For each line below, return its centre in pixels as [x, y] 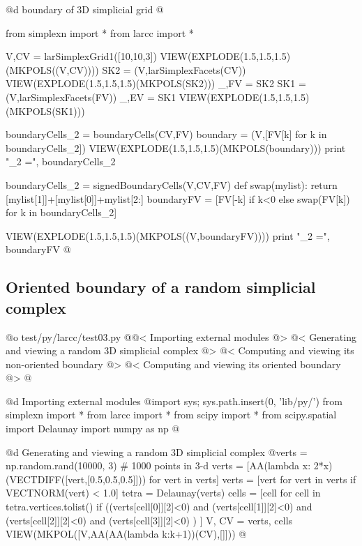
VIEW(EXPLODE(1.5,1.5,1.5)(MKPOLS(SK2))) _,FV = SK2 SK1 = [156, 83]
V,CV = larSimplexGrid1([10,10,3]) [81, 56]
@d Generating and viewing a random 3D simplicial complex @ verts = [157, 452]
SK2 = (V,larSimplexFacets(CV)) [174, 69]
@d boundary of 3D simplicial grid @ [85, 9]
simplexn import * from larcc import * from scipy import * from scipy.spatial [171, 415]
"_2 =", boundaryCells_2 [61, 161]
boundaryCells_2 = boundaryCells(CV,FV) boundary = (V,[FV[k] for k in [166, 134]
